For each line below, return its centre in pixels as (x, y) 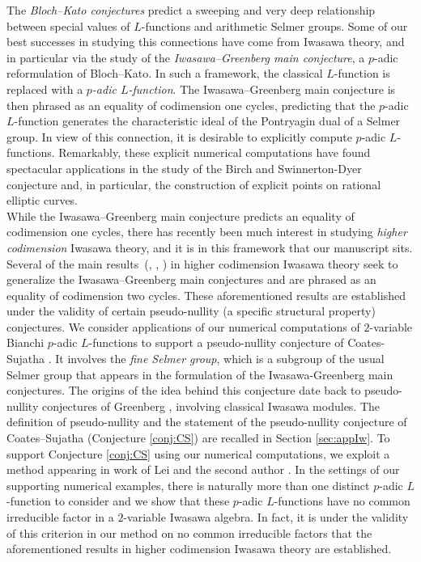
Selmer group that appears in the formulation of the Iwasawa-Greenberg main (200, 374)
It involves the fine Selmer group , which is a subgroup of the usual (220, 359)
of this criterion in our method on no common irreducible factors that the (189, 532)
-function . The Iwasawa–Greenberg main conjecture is (262, 89)
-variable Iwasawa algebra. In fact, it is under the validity (266, 517)
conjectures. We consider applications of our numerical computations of (183, 326)
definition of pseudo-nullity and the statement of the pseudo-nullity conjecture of (207, 422)
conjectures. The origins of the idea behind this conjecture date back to (184, 390)
